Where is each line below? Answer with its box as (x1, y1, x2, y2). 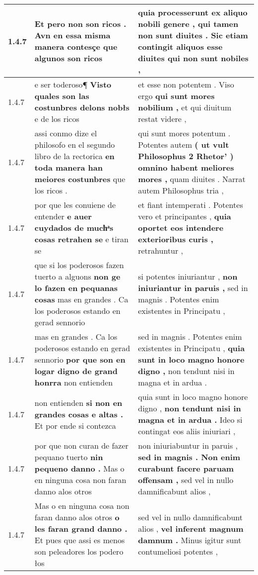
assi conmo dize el (34, 127, 97, 139)
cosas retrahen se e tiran (34, 233, 129, 245)
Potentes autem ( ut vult (138, 139, 229, 150)
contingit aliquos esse (138, 41, 223, 52)
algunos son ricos (34, 52, 103, 64)
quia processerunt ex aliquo (138, 6, 248, 18)
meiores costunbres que (34, 173, 126, 185)
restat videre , (138, 113, 187, 124)
